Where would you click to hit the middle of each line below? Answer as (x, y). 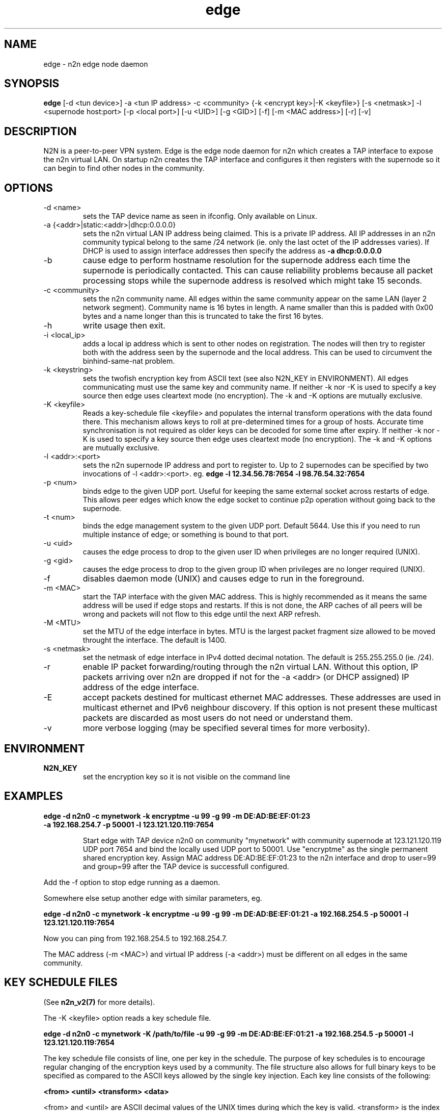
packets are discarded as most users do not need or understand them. (218, 718)
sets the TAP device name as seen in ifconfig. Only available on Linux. (200, 216)
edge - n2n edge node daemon (96, 64)
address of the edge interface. (141, 687)
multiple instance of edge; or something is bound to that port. (186, 535)
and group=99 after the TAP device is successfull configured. (186, 866)
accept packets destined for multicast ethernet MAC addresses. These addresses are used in (262, 698)
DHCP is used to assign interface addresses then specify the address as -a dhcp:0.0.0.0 (232, 251)
